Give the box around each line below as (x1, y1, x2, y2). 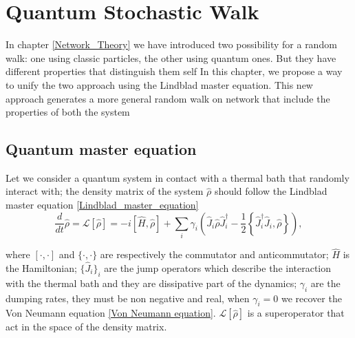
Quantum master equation (6, 138, 197, 160)
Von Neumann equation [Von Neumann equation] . (6, 306, 216, 320)
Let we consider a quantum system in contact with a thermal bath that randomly (6, 170, 349, 184)
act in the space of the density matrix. (6, 319, 167, 334)
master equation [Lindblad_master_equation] (6, 198, 199, 212)
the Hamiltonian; (6, 261, 77, 275)
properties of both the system (6, 105, 130, 119)
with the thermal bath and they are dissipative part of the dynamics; (6, 275, 297, 290)
